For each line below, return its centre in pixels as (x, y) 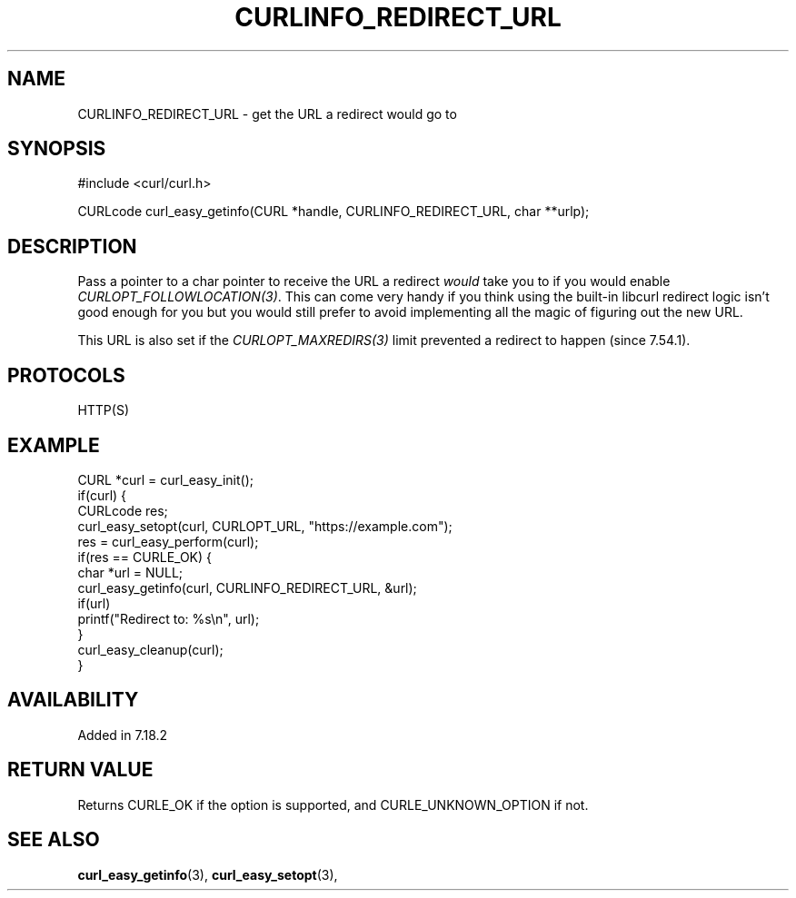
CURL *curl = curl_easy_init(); (165, 479)
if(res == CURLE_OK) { (144, 557)
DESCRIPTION (72, 246)
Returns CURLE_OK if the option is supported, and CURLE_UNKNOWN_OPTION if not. (333, 804)
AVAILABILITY (73, 700)
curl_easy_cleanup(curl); (150, 649)
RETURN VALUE (80, 770)
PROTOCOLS (66, 375)
